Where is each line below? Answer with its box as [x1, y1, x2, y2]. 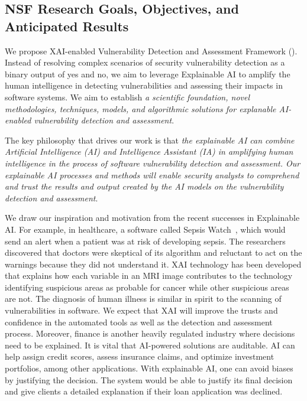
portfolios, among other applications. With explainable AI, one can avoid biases [5, 362, 293, 374]
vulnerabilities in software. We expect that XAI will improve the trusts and [5, 304, 278, 317]
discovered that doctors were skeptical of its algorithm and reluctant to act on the [5, 246, 302, 259]
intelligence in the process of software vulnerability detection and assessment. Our [5, 157, 300, 169]
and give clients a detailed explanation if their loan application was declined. [5, 385, 283, 397]
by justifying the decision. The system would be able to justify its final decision [5, 373, 293, 386]
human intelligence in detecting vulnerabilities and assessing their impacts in [5, 79, 283, 92]
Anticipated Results [5, 17, 129, 35]
